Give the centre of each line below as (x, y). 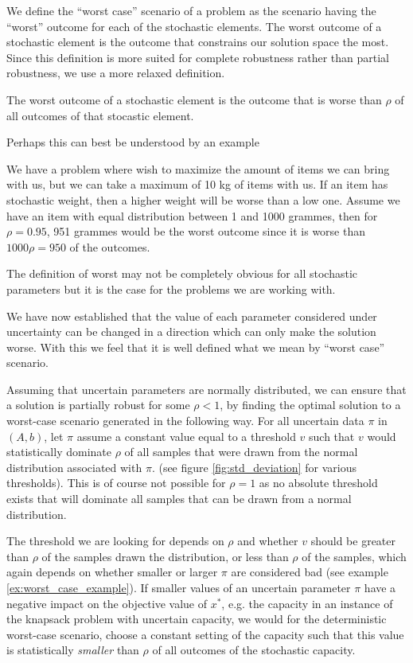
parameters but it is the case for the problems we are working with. (171, 289)
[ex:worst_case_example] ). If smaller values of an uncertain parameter (179, 587)
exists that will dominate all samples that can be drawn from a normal (179, 499)
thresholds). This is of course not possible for (116, 483)
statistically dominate (59, 452)
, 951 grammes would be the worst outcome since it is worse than (206, 231)
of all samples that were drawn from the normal (241, 452)
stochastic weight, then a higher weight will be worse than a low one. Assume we (203, 199)
